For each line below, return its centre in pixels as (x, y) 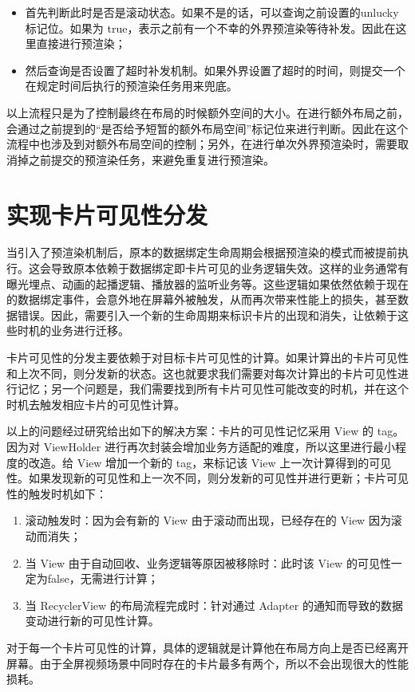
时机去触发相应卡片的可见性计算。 (96, 404)
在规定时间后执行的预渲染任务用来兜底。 (131, 86)
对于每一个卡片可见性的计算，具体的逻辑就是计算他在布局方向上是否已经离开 (207, 647)
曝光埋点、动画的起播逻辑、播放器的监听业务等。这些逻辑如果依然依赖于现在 (207, 283)
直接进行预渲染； (81, 43)
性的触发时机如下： (57, 493)
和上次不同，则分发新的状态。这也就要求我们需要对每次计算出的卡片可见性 (202, 373)
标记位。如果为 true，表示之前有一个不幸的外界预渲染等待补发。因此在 (210, 28)
